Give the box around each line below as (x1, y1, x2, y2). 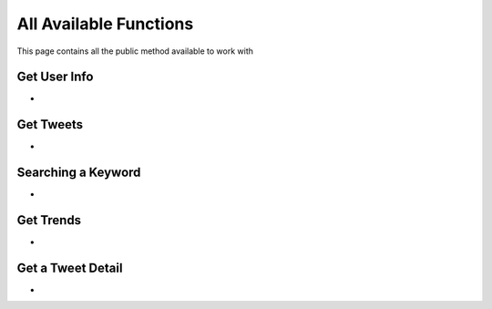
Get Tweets (16, 117, 84, 132)
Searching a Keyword (16, 165, 141, 180)
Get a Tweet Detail (16, 260, 123, 275)
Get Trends (16, 212, 82, 228)
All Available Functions (16, 14, 194, 34)
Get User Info (16, 69, 94, 85)
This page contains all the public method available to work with (16, 46, 254, 57)
